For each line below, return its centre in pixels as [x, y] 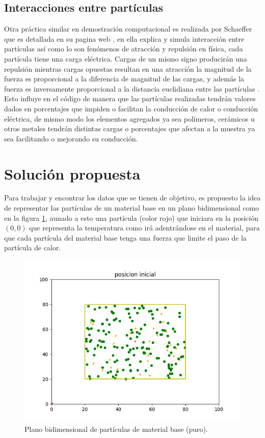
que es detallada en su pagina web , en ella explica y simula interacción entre [124, 38]
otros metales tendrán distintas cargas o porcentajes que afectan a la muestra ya [130, 128]
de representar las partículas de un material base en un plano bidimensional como [132, 208]
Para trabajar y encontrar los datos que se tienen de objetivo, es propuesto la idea [132, 198]
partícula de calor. [33, 247]
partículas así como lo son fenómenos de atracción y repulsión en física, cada [124, 49]
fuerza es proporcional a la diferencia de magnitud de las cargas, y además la [124, 79]
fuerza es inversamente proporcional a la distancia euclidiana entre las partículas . [132, 88]
